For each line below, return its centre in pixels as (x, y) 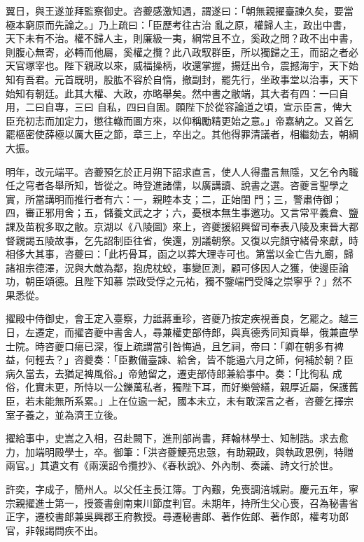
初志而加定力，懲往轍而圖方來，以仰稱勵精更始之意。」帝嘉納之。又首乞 (189, 120)
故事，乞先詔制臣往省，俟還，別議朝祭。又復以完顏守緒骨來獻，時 (206, 240)
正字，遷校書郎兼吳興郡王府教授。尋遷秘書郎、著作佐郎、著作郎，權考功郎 (177, 516)
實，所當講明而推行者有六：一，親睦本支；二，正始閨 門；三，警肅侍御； (174, 199)
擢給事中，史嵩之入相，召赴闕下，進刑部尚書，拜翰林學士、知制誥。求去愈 (177, 438)
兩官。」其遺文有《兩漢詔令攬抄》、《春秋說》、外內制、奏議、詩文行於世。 (172, 465)
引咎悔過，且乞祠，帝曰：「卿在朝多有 (248, 346)
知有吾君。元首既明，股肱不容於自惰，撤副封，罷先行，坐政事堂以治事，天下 (182, 79)
